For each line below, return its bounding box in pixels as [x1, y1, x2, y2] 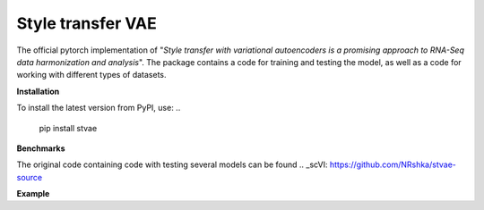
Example [16, 189, 50, 199]
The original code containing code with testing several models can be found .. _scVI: [16, 159, 328, 170]
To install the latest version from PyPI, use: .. [16, 103, 181, 113]
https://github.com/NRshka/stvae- [329, 159, 457, 170]
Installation [16, 86, 60, 97]
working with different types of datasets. [16, 70, 167, 80]
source [16, 172, 43, 182]
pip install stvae [39, 122, 98, 133]
